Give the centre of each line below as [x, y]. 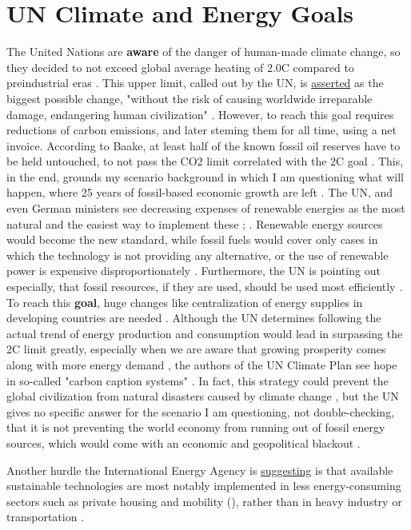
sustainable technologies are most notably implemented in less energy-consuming [204, 486]
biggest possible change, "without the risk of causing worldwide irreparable [190, 98]
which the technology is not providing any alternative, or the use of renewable [198, 255]
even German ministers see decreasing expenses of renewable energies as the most [206, 208]
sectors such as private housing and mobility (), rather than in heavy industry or [204, 501]
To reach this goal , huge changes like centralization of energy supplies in [185, 302]
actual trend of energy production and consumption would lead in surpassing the [205, 333]
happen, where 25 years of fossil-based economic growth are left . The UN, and [200, 192]
